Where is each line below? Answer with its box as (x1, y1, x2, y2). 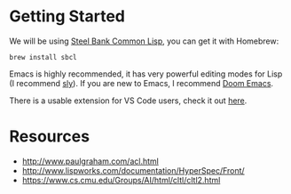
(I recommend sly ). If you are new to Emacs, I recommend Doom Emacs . (9, 77, 273, 88)
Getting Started (9, 6, 126, 27)
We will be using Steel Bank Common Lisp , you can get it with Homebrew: (9, 36, 279, 46)
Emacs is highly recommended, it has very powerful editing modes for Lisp (9, 69, 283, 79)
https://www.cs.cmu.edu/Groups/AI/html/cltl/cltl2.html (21, 174, 221, 185)
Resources (9, 126, 90, 147)
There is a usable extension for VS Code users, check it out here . (9, 95, 248, 106)
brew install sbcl (9, 53, 77, 61)
